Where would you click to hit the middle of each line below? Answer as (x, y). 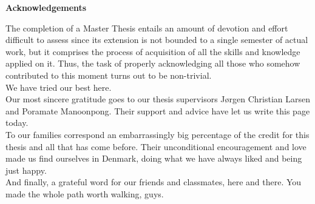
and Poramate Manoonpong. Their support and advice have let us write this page (158, 110)
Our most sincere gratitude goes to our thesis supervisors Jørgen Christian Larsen (158, 99)
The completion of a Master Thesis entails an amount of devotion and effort (147, 28)
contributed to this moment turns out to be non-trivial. (109, 75)
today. (17, 123)
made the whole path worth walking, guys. (85, 193)
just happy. (26, 170)
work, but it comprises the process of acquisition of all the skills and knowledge (153, 51)
